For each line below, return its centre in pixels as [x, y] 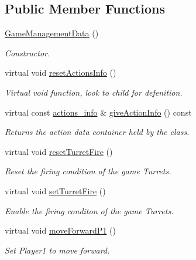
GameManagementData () [52, 33]
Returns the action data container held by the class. [97, 132]
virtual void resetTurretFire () [59, 151]
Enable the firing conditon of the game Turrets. [89, 210]
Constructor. [27, 53]
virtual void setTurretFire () [55, 190]
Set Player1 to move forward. [57, 250]
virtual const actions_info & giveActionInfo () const [98, 112]
